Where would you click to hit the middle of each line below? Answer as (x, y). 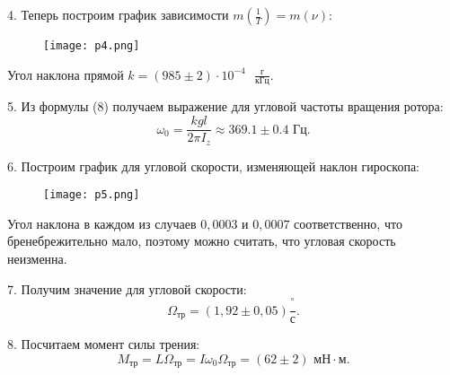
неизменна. (37, 259)
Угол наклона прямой (66, 74)
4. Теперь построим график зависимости (118, 14)
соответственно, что (348, 223)
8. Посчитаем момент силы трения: (104, 344)
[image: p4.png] (92, 46)
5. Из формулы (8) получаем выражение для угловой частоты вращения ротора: (225, 106)
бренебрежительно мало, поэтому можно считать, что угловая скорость (202, 241)
